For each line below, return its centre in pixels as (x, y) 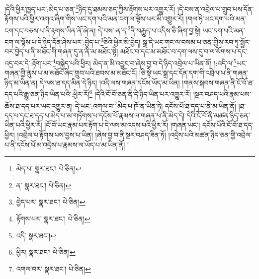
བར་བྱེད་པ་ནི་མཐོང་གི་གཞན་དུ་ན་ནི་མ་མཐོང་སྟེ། (61, 51)
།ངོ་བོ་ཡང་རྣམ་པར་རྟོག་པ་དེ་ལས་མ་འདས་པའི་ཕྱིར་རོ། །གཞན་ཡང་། (122, 125)
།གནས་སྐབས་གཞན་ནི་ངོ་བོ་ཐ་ (218, 82)
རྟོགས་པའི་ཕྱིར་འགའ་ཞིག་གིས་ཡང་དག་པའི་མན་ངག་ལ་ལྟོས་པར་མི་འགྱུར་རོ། (94, 19)
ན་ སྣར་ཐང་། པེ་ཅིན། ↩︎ (44, 185)
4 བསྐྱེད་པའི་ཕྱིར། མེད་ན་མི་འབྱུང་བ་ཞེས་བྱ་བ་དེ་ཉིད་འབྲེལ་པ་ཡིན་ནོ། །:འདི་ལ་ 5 (144, 62)
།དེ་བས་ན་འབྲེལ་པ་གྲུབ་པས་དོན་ (216, 9)
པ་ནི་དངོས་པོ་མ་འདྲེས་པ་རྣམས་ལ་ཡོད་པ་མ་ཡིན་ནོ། (65, 144)
